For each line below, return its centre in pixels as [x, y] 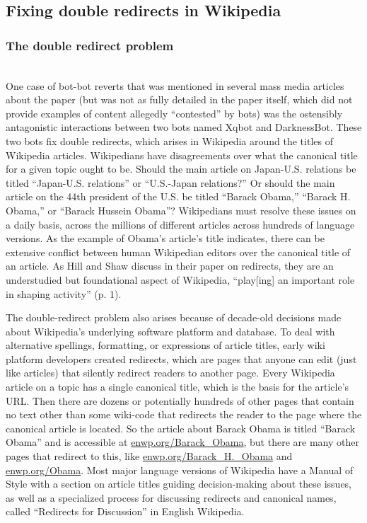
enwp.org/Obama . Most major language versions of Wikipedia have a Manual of [180, 470]
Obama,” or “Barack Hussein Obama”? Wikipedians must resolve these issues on [181, 210]
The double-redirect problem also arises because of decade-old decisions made [174, 317]
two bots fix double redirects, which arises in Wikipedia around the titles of [169, 140]
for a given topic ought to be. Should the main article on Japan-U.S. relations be [181, 169]
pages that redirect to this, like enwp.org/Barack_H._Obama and [149, 456]
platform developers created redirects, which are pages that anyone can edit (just [181, 358]
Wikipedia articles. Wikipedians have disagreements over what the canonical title [182, 155]
